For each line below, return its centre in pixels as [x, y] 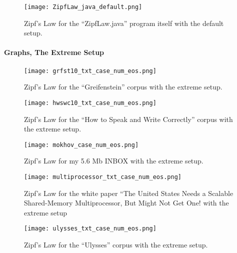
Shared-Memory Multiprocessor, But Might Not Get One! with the [126, 203]
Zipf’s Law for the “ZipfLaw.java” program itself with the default [124, 23]
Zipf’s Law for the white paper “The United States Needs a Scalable [129, 193]
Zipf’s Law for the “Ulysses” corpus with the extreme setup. [116, 245]
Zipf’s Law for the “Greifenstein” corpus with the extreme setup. [123, 87]
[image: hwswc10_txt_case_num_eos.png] [90, 103]
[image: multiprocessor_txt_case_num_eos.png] [103, 177]
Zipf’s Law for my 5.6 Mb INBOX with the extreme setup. [114, 161]
